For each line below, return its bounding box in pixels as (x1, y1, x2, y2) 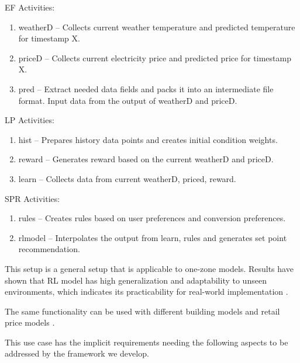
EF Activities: (5, 1, 55, 13)
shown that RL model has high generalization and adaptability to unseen (5, 274, 267, 286)
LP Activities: (5, 114, 54, 126)
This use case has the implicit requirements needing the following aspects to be (5, 336, 288, 348)
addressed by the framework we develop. (5, 347, 149, 359)
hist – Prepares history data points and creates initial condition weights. (18, 133, 278, 145)
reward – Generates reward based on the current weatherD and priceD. (18, 153, 274, 165)
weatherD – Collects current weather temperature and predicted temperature (18, 20, 295, 33)
